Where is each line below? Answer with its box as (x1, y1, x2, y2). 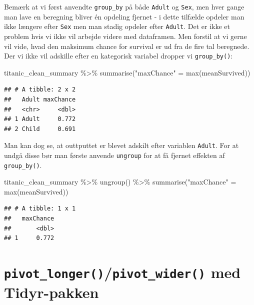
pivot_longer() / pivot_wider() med (4, 262, 241, 282)
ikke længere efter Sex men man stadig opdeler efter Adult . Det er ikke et (4, 21, 230, 31)
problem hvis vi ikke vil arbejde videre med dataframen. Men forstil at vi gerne (4, 30, 247, 41)
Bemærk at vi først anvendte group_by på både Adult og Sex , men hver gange (4, 1, 244, 11)
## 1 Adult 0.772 (4, 115, 76, 123)
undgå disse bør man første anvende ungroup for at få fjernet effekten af (4, 149, 225, 160)
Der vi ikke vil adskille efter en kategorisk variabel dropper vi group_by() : (4, 50, 233, 61)
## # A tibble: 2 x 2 (4, 86, 76, 93)
